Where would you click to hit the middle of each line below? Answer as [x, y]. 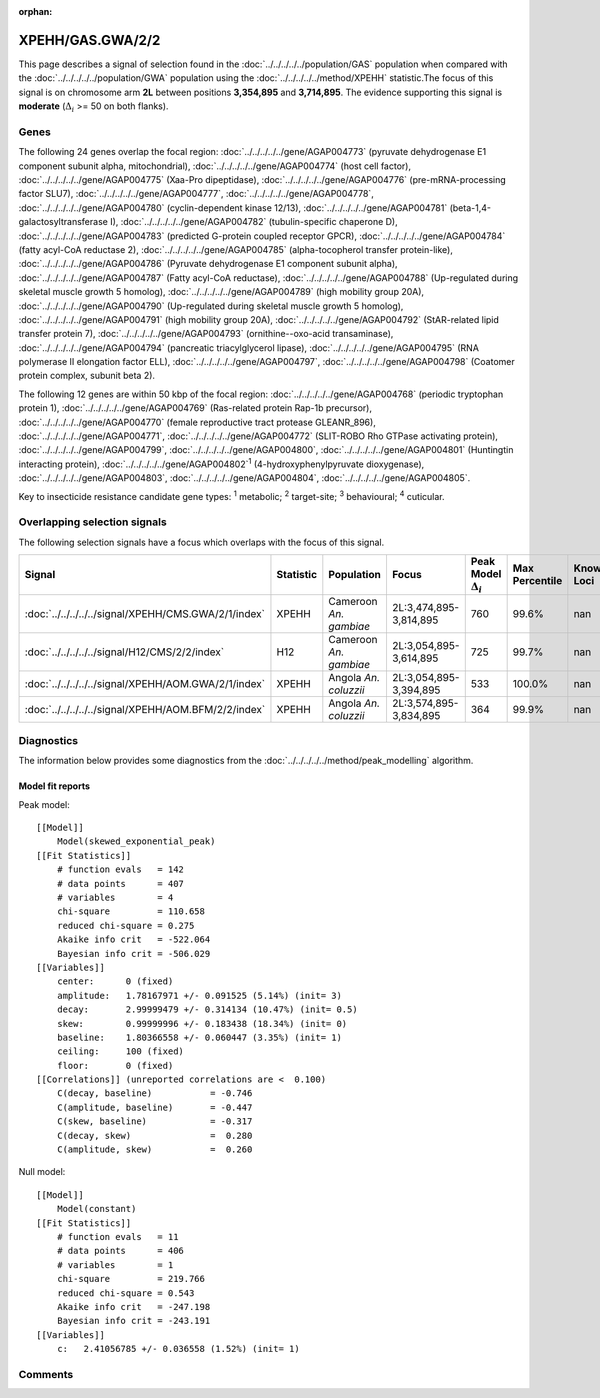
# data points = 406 [120, 1251]
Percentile [537, 581]
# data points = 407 [120, 883]
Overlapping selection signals [92, 522]
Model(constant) [96, 1209]
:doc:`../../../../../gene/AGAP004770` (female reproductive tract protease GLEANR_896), [197, 422]
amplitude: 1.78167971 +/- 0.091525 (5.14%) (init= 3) [199, 995]
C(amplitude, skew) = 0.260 [154, 1149]
